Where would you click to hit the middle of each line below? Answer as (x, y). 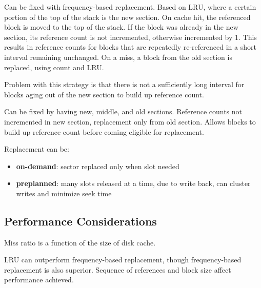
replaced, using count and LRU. (54, 67)
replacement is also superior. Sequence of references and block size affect (118, 269)
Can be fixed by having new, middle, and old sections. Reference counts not (123, 111)
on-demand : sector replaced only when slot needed (98, 166)
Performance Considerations (81, 221)
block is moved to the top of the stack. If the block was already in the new (121, 27)
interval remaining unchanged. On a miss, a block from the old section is (118, 57)
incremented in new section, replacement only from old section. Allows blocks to (130, 121)
